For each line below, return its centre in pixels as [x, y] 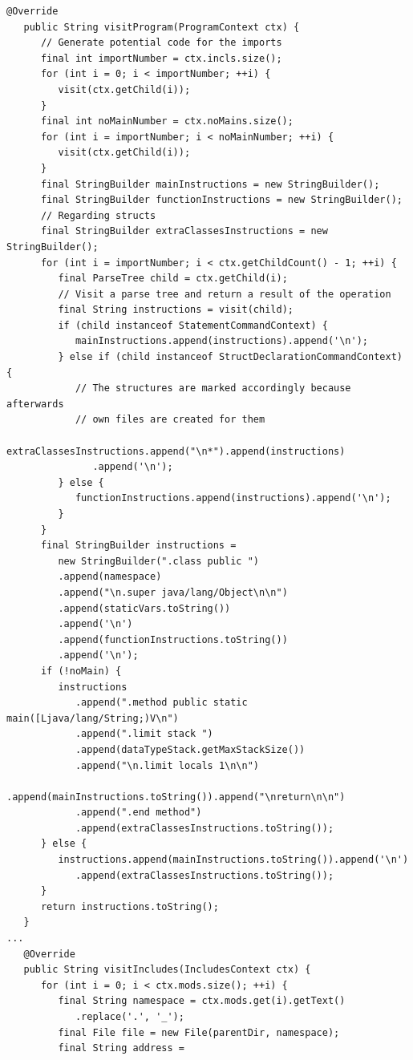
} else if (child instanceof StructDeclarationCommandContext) [230, 357]
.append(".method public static [161, 703]
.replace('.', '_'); [130, 1017]
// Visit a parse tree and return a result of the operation [225, 294]
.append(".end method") [138, 813]
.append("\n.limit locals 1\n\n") [167, 765]
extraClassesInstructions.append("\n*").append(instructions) [176, 451]
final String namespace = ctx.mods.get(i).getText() [202, 1001]
